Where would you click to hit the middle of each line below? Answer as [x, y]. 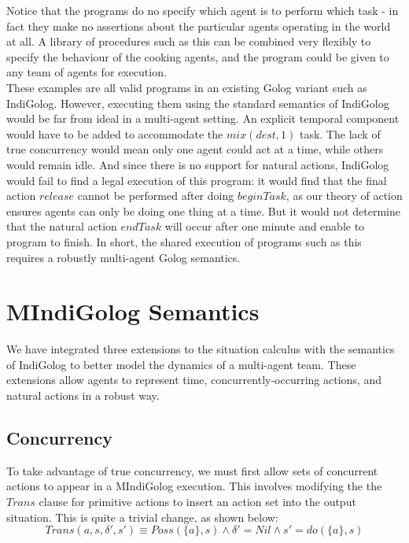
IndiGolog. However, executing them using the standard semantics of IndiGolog [198, 103]
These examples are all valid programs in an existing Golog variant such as [187, 87]
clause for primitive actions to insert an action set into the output [197, 501]
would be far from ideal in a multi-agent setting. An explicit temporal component [203, 118]
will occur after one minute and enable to [265, 226]
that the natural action [62, 226]
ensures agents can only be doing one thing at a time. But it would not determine [203, 211]
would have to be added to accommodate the [115, 133]
